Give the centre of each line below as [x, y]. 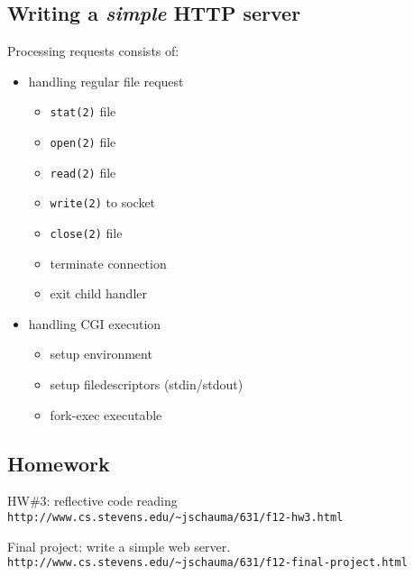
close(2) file [86, 233]
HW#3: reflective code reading [92, 501]
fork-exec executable [106, 414]
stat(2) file [83, 111]
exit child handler [98, 293]
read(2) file [83, 172]
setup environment [101, 354]
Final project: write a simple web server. [119, 546]
